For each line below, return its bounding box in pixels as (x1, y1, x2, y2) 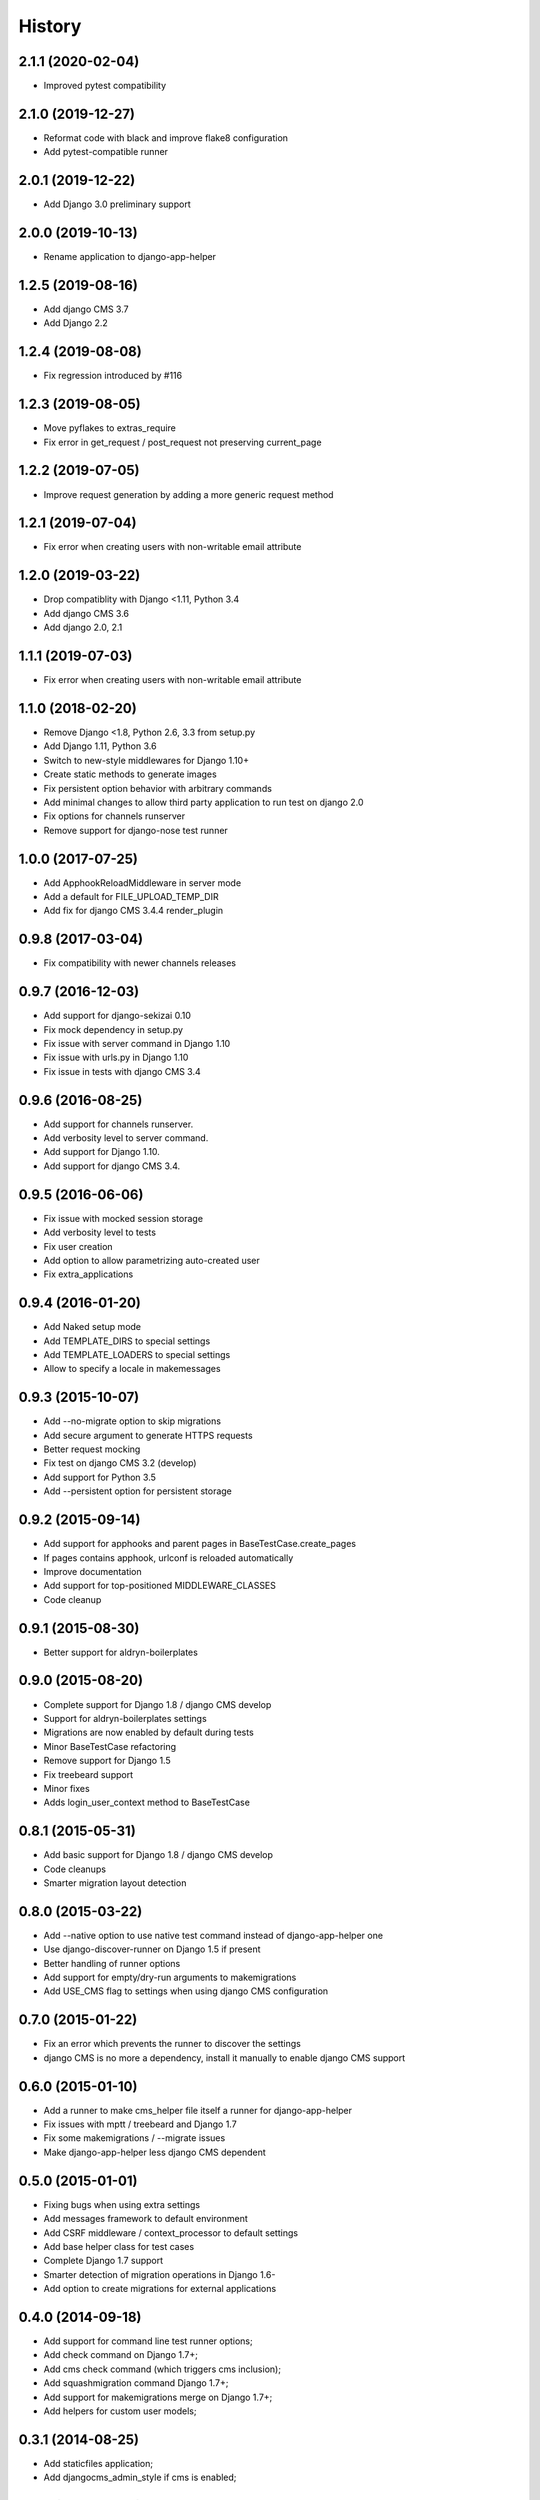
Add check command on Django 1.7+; (43, 2349, 199, 2361)
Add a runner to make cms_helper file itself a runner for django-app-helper (43, 2104, 353, 2116)
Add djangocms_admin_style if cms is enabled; (43, 2471, 237, 2484)
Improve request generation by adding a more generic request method (43, 488, 334, 500)
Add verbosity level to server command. (43, 1132, 209, 1144)
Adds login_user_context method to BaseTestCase (43, 1796, 250, 1809)
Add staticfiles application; (43, 2457, 154, 2469)
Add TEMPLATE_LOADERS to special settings (43, 1349, 231, 1361)
